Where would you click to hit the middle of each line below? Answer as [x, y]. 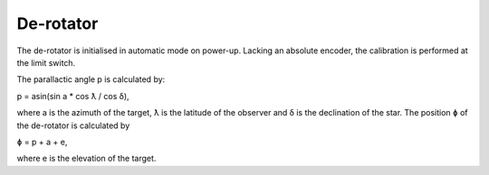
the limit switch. [46, 62]
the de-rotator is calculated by [73, 125]
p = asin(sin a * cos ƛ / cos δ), [73, 96]
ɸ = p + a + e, [42, 142]
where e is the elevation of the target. [86, 159]
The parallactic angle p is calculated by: [91, 79]
